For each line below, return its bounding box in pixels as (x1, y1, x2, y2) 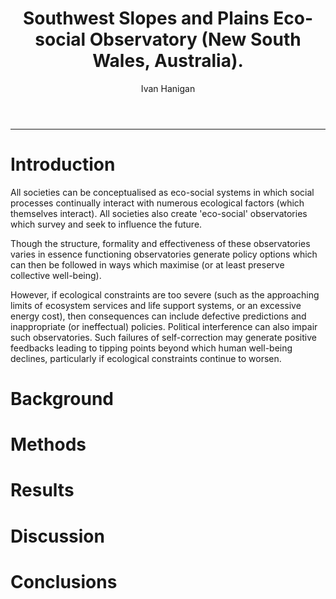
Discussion (10, 525, 105, 547)
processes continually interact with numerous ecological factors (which (10, 197, 305, 209)
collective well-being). (10, 269, 102, 281)
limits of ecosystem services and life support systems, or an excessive (10, 299, 302, 311)
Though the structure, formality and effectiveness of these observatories (10, 237, 311, 249)
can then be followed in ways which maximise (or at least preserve (10, 258, 285, 271)
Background (10, 388, 114, 411)
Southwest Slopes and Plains (22, 7, 270, 30)
